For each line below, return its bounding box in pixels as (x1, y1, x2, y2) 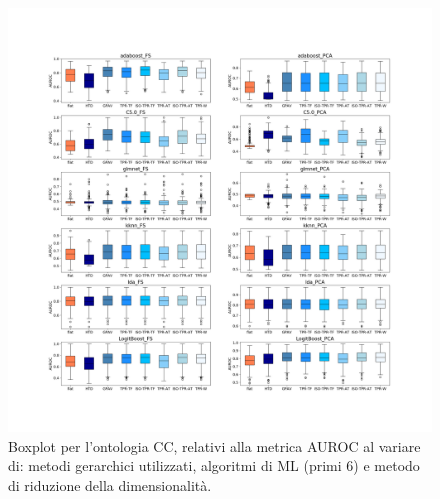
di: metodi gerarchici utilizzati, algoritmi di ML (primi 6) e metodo (8, 455, 420, 476)
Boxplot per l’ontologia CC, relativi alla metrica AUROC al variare (8, 435, 421, 456)
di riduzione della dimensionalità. (8, 474, 212, 495)
